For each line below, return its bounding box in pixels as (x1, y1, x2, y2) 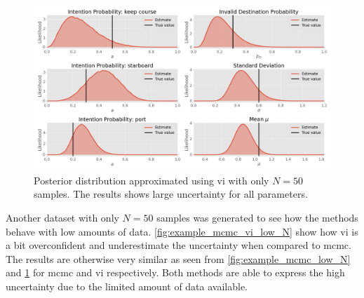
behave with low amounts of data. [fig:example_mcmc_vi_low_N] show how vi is (6, 224, 358, 238)
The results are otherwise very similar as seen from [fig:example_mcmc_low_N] (6, 251, 351, 266)
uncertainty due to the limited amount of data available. (6, 278, 248, 293)
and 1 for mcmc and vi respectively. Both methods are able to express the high (6, 265, 345, 280)
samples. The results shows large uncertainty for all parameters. (34, 187, 308, 201)
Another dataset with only (6, 210, 119, 224)
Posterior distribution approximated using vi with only (34, 172, 269, 187)
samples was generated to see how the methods (156, 210, 358, 224)
